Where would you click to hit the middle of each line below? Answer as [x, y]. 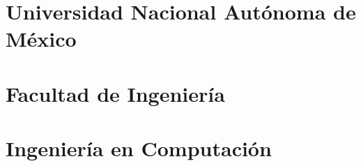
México [41, 39]
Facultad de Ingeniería [115, 93]
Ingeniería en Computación [139, 148]
